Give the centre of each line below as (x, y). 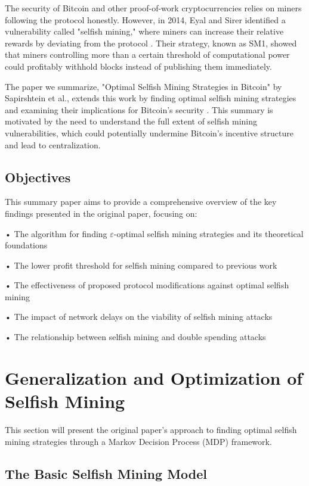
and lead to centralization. (53, 144)
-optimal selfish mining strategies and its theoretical (208, 233)
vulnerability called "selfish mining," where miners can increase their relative (144, 31)
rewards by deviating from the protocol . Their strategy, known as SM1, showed (151, 43)
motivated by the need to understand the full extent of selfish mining (131, 121)
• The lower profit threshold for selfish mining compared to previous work (141, 265)
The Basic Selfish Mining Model (106, 473)
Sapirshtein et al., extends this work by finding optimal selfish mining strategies (151, 98)
